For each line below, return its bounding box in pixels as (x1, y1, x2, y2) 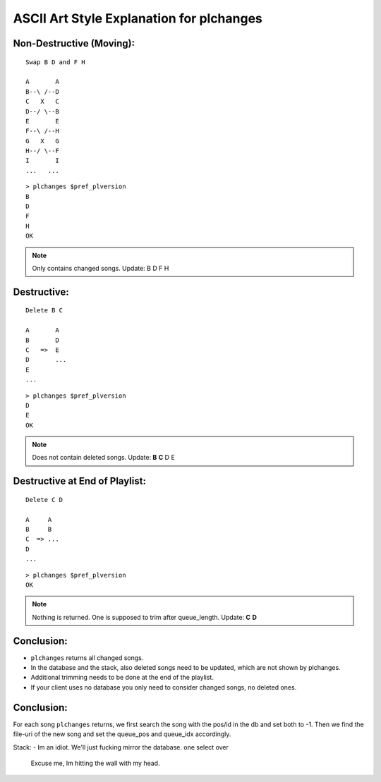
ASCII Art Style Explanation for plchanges (13, 11, 262, 26)
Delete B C (25, 307, 64, 314)
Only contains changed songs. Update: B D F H (32, 264, 169, 272)
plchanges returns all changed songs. (30, 653, 144, 662)
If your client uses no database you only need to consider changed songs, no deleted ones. (30, 683, 297, 691)
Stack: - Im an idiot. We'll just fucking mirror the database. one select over (13, 743, 229, 751)
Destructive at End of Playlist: (13, 475, 146, 487)
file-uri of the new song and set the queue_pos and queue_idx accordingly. (13, 730, 231, 738)
